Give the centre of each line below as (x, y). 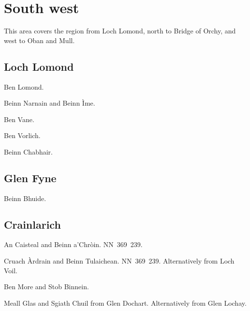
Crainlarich (32, 224)
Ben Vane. (19, 119)
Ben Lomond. (24, 86)
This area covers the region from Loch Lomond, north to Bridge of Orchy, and (120, 31)
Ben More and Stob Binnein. (46, 287)
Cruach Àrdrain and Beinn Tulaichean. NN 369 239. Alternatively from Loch (119, 261)
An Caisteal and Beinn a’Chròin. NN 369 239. (73, 244)
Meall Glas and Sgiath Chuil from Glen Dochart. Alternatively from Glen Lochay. (125, 303)
